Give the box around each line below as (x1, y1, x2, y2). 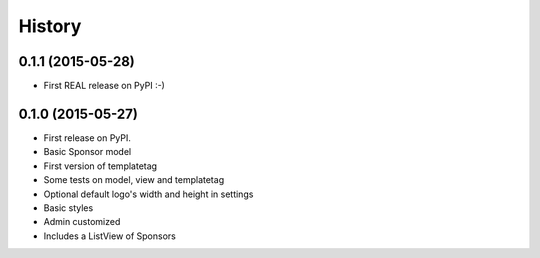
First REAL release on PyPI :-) (43, 80, 165, 92)
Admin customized (43, 216, 121, 228)
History (18, 15, 82, 37)
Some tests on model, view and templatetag (43, 174, 225, 186)
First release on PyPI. (43, 131, 132, 144)
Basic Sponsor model (43, 146, 132, 158)
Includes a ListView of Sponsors (43, 230, 177, 242)
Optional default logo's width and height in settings (43, 188, 254, 200)
